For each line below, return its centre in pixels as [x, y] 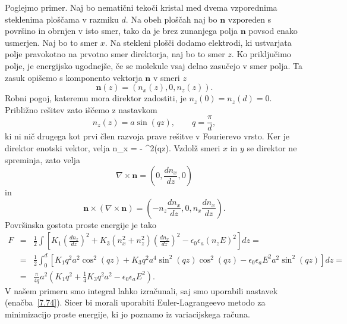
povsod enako [273, 31]
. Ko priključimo [261, 54]
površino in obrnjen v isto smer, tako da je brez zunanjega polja [122, 31]
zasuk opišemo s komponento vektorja [74, 77]
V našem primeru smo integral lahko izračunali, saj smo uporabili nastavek [141, 290]
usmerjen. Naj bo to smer [51, 42]
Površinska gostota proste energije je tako [81, 224]
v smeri [166, 77]
